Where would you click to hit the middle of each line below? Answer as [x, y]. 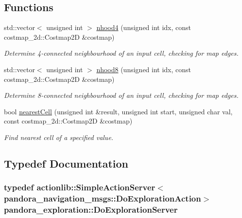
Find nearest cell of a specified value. [59, 137]
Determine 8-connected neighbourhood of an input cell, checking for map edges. [121, 95]
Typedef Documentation [66, 163]
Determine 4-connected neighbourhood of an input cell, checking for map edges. [121, 53]
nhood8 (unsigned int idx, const [144, 69]
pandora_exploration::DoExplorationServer [91, 210]
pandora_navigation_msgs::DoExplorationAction [103, 198]
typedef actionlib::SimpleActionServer [80, 187]
